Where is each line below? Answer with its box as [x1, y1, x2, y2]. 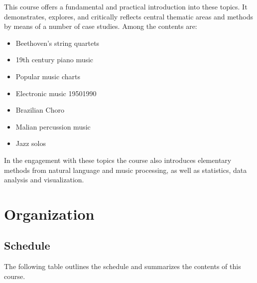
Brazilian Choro [15, 105, 64, 115]
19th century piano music [15, 54, 94, 65]
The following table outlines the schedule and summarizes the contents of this [4, 261, 241, 272]
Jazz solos [15, 138, 46, 148]
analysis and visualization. [4, 174, 84, 185]
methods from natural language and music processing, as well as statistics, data [4, 164, 247, 175]
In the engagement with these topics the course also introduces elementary [4, 154, 232, 165]
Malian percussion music [15, 121, 91, 132]
